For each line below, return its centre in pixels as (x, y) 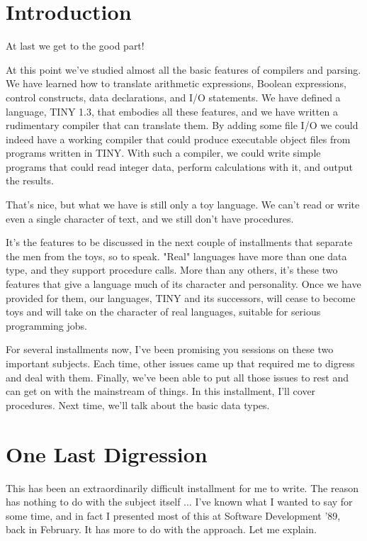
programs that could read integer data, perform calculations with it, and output (180, 166)
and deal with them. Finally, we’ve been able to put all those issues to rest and (177, 377)
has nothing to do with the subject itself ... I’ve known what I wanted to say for (179, 502)
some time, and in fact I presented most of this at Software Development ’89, (173, 515)
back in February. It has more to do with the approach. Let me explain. (161, 529)
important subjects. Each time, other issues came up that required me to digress (180, 363)
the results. (30, 180)
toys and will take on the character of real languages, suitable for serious (163, 312)
